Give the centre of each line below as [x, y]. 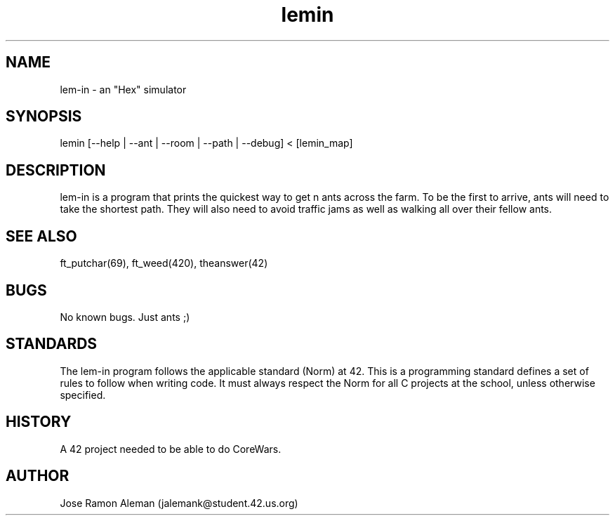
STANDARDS [52, 344]
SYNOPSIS [44, 117]
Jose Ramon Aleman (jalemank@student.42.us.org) [179, 503]
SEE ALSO [41, 236]
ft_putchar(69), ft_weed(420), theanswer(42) [164, 263]
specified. [83, 395]
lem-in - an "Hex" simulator [123, 89]
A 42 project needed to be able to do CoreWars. [171, 449]
